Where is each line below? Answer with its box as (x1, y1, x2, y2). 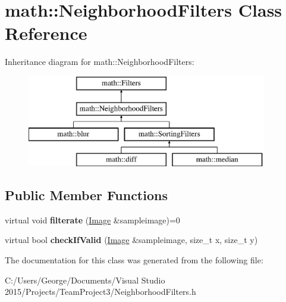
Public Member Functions (5, 186, 168, 204)
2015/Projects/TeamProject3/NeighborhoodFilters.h (5, 285, 196, 298)
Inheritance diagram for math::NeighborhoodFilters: (5, 55, 194, 68)
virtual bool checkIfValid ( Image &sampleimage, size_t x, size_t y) (5, 233, 258, 246)
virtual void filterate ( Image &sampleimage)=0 (5, 213, 180, 226)
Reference (5, 21, 87, 45)
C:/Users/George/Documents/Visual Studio (5, 273, 165, 286)
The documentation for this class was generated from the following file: (5, 254, 263, 266)
